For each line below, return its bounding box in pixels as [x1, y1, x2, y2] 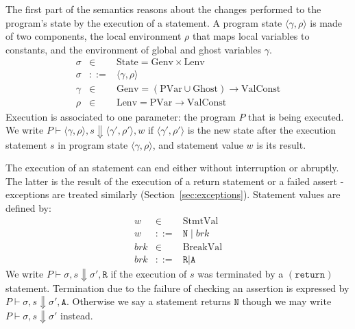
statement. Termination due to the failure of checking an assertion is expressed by [5, 280, 350, 295]
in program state [58, 137, 128, 151]
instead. [60, 308, 93, 323]
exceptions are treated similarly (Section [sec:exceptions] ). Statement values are [5, 187, 341, 202]
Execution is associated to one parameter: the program [5, 109, 236, 123]
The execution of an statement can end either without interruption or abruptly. [5, 160, 339, 175]
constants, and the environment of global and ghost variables [5, 42, 261, 56]
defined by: [5, 200, 51, 215]
